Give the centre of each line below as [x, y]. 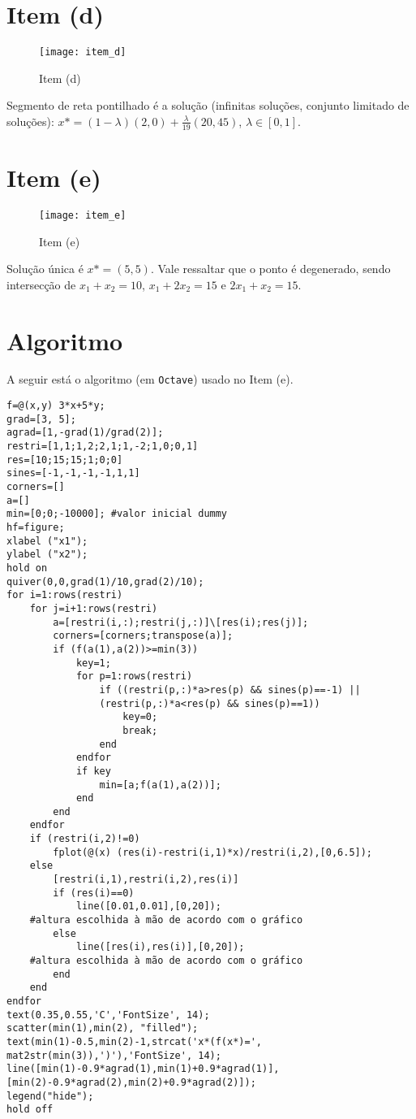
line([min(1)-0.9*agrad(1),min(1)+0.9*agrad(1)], [143, 1069]
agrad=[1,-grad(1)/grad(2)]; [85, 433]
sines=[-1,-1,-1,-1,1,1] [73, 473]
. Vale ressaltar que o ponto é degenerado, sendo [270, 269]
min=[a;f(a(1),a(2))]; [160, 785]
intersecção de [41, 284]
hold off [30, 1110]
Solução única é [45, 269]
